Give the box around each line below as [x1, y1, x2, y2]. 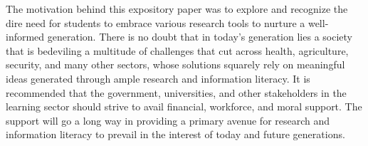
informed [6, 29, 45, 44]
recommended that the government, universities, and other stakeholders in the [6, 85, 347, 100]
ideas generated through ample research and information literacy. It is [6, 71, 310, 85]
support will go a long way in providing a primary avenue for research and [6, 113, 330, 127]
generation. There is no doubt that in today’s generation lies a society [47, 29, 352, 44]
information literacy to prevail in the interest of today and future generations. [6, 127, 345, 142]
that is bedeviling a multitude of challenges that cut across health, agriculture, [6, 43, 349, 58]
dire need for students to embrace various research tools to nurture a [6, 15, 305, 30]
